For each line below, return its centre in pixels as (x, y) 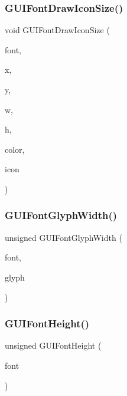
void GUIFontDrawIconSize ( (57, 30)
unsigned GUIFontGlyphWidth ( (63, 237)
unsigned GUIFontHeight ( (53, 345)
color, (15, 149)
